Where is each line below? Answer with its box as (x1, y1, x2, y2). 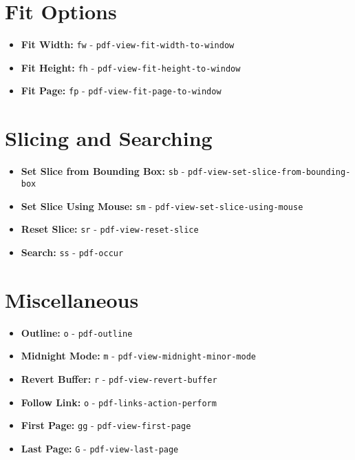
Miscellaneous (5, 285, 139, 313)
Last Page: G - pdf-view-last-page (21, 441, 179, 455)
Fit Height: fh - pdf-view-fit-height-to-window (21, 60, 241, 74)
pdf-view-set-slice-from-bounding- (188, 167, 351, 178)
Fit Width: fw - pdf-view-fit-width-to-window (21, 37, 235, 52)
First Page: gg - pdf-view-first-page (21, 418, 191, 432)
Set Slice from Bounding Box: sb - (21, 164, 185, 178)
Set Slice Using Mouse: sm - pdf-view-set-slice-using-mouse (21, 198, 303, 213)
